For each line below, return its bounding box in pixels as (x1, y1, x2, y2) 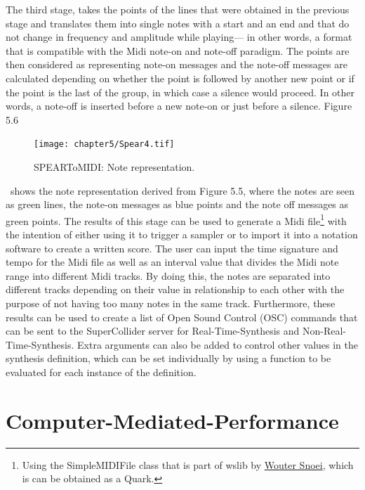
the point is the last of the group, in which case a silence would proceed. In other (6, 84, 355, 99)
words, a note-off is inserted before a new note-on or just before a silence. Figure (6, 98, 352, 113)
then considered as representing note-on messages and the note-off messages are (6, 57, 347, 72)
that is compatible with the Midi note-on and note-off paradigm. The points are (6, 43, 350, 58)
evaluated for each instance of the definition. (6, 364, 197, 379)
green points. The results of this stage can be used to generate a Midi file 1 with (6, 211, 347, 228)
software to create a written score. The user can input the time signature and (6, 240, 338, 255)
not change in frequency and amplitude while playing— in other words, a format (6, 30, 352, 44)
